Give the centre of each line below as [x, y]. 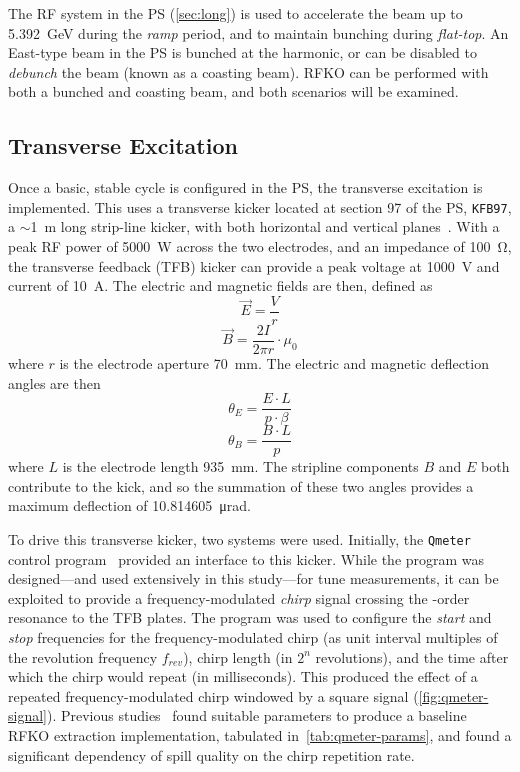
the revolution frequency [83, 656]
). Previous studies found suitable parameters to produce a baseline [256, 715]
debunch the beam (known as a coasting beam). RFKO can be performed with [248, 71]
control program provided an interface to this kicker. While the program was [246, 558]
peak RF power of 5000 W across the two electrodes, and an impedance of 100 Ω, [260, 246]
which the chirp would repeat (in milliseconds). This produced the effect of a [243, 676]
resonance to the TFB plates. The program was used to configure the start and [250, 617]
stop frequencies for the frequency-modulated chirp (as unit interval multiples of [253, 637]
